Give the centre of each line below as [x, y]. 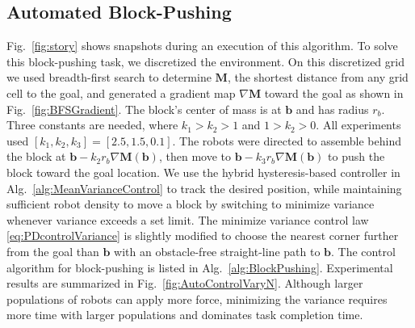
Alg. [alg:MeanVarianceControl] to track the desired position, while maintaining [204, 188]
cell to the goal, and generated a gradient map [121, 93]
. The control [363, 251]
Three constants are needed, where [92, 125]
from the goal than [53, 251]
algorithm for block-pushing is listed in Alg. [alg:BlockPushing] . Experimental [200, 267]
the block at [36, 156]
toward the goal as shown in [334, 93]
